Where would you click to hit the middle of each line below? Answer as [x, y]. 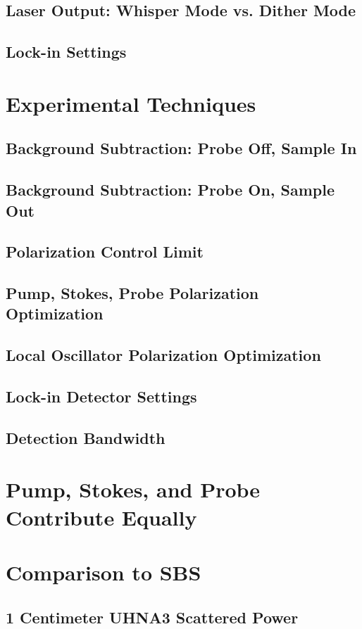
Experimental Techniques [131, 103]
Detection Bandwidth [86, 437]
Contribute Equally [101, 517]
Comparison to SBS [104, 572]
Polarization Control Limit [105, 252]
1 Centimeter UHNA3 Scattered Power [152, 617]
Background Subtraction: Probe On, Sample [170, 190]
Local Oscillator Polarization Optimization [163, 355]
